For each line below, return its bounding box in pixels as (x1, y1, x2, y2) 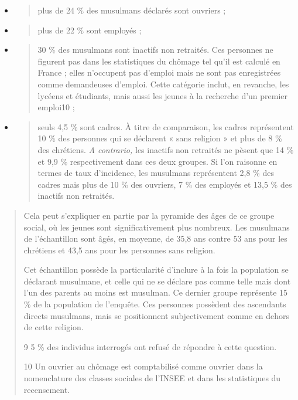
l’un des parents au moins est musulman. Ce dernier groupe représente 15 (23, 286, 288, 299)
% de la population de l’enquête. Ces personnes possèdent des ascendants (23, 298, 286, 310)
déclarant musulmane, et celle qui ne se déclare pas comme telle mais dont (23, 274, 291, 287)
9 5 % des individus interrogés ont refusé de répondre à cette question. (23, 340, 277, 352)
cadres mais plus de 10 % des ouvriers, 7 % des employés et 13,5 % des (37, 178, 292, 190)
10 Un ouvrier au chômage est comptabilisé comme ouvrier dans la (23, 360, 263, 372)
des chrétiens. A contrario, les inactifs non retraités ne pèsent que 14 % (37, 143, 294, 155)
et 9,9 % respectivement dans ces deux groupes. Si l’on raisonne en (37, 155, 278, 167)
